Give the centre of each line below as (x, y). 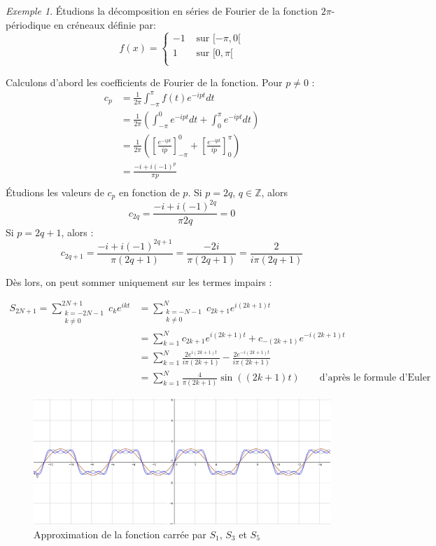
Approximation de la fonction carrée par (120, 534)
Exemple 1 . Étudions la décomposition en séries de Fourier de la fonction (162, 11)
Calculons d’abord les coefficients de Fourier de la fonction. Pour (144, 82)
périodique (28, 24)
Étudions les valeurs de (55, 192)
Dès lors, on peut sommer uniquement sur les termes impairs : (139, 281)
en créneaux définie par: (105, 24)
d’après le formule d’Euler (375, 378)
